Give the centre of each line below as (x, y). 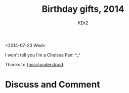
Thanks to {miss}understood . (35, 64)
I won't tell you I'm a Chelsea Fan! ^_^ (43, 55)
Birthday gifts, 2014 (83, 9)
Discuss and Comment (53, 85)
